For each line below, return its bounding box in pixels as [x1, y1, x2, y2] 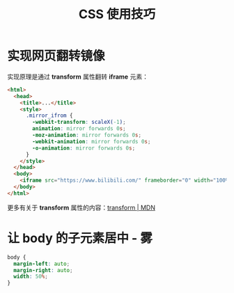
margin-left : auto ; [13, 260, 70, 267]
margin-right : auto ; [13, 267, 73, 274]
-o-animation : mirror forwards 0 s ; [32, 144, 136, 152]
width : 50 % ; [13, 273, 49, 280]
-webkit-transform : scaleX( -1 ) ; [32, 119, 127, 126]
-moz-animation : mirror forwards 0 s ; [32, 132, 141, 139]
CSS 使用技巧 [78, 6, 155, 22]
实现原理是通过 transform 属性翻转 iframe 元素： [7, 72, 148, 81]
